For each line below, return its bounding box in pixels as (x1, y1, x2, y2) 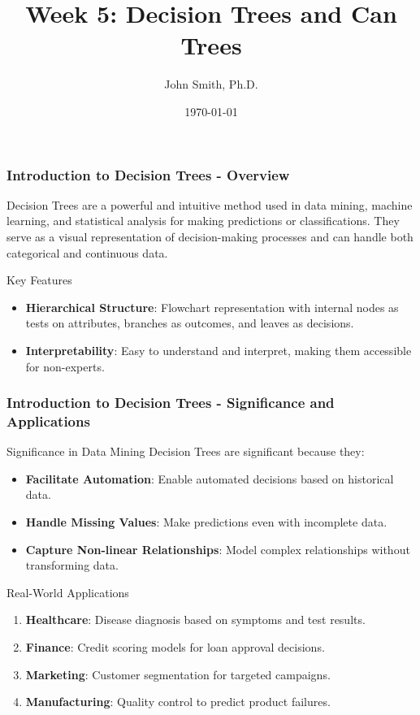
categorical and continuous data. (6, 244, 168, 261)
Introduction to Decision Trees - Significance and (6, 392, 335, 413)
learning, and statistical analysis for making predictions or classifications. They (6, 212, 400, 229)
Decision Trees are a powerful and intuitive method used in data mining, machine (6, 196, 413, 213)
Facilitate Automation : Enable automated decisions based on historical (25, 470, 394, 487)
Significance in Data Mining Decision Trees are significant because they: (6, 443, 365, 460)
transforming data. (25, 557, 119, 574)
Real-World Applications (6, 583, 129, 600)
